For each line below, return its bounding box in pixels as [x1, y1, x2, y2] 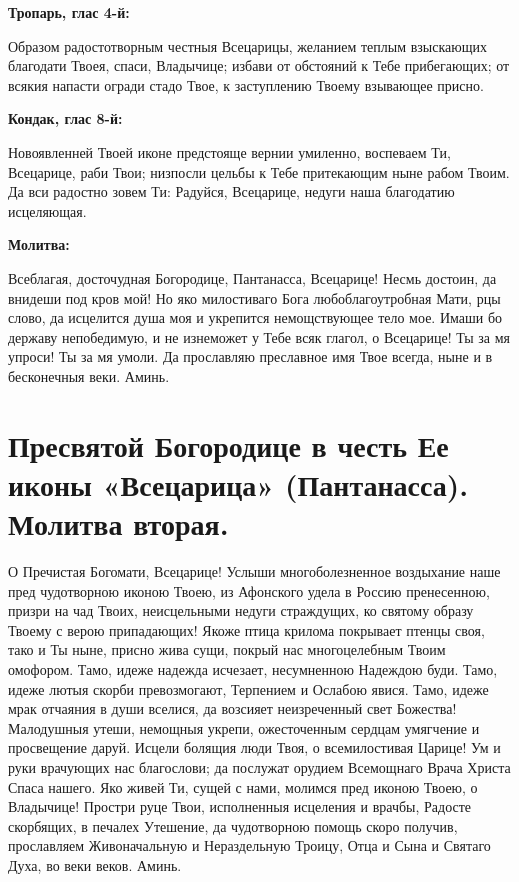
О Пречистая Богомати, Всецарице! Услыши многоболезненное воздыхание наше [8, 561, 501, 581]
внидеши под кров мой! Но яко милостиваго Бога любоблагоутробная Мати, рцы [8, 287, 501, 308]
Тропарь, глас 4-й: [8, 2, 130, 22]
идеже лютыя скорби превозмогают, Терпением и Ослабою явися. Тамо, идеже [8, 678, 489, 699]
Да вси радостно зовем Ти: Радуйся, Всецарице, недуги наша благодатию [8, 181, 455, 202]
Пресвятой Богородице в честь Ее [8, 424, 449, 465]
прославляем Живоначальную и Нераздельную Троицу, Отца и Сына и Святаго [8, 835, 491, 856]
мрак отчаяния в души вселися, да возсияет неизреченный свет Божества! [8, 698, 457, 719]
